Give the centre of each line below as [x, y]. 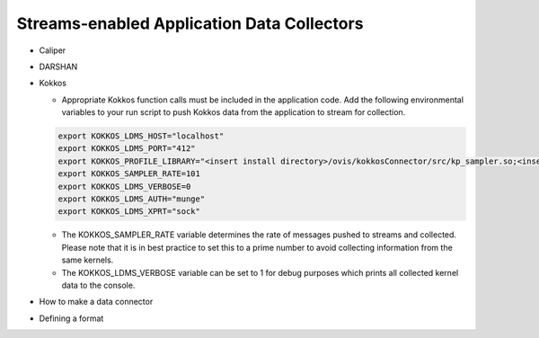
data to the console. [98, 285]
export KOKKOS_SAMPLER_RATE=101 [129, 174]
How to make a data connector [96, 302]
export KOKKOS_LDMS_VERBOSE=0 [124, 186]
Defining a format [71, 318]
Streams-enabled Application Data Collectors [190, 23]
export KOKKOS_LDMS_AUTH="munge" [132, 199]
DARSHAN [58, 67]
